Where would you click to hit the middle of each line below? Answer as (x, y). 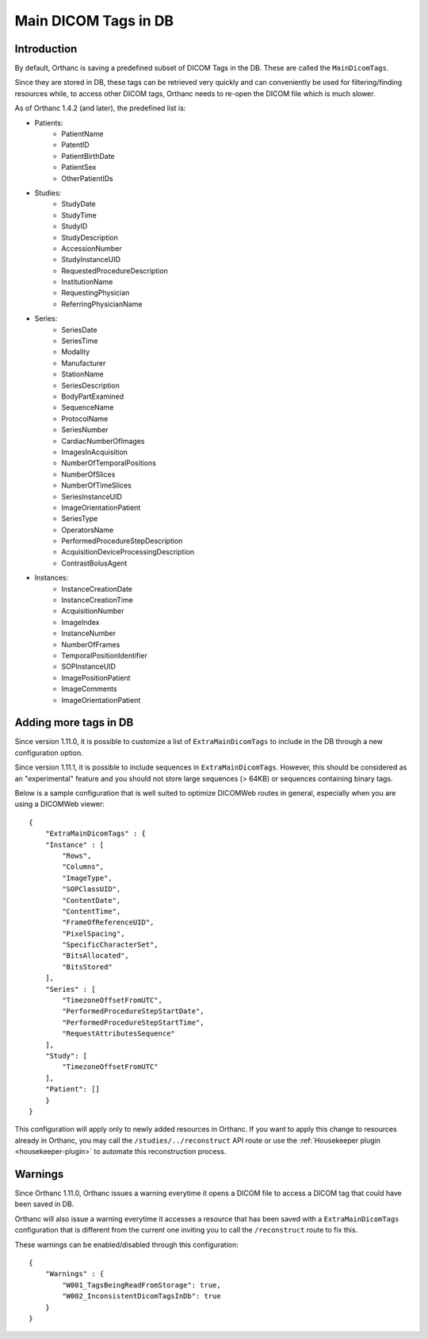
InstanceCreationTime (97, 600)
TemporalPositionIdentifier (105, 655)
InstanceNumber (89, 633)
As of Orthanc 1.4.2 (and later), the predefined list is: (100, 108)
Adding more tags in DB (74, 723)
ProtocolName (85, 419)
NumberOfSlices (88, 474)
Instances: (52, 578)
